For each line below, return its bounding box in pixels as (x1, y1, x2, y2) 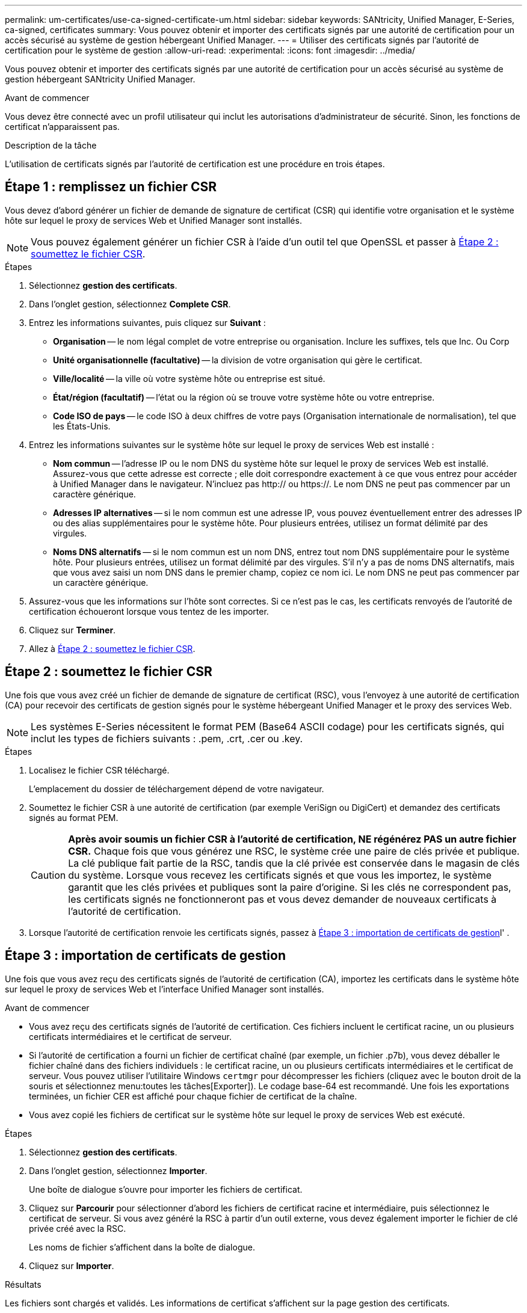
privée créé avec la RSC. (29, 1223, 126, 1234)
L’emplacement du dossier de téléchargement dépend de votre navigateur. (29, 783, 324, 794)
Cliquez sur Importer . (29, 1260, 114, 1271)
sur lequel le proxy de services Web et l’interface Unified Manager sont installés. (5, 983, 324, 994)
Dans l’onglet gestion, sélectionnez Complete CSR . (29, 298, 231, 309)
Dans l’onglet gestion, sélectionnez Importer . (29, 1165, 208, 1176)
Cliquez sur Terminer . (29, 624, 116, 635)
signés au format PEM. (29, 812, 119, 823)
